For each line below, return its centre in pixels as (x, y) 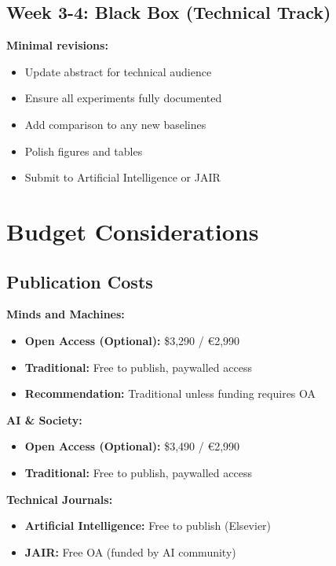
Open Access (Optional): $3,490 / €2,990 (132, 446)
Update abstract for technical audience (118, 71)
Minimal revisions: (57, 45)
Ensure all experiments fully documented (123, 98)
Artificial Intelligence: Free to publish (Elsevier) (148, 526)
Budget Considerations (133, 231)
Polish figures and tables (84, 151)
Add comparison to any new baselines (115, 124)
